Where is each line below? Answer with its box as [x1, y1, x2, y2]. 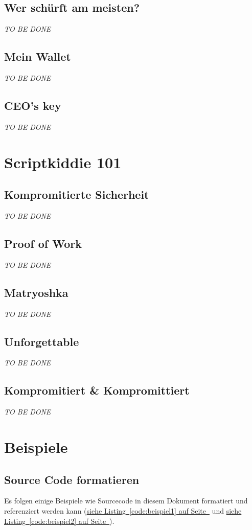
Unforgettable [4, 333, 79, 349]
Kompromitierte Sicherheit [4, 187, 149, 202]
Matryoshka [4, 284, 68, 300]
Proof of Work [4, 235, 82, 251]
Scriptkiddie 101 [4, 151, 122, 172]
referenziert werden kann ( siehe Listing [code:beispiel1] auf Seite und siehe [4, 505, 242, 516]
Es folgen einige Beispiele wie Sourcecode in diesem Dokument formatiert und [4, 495, 248, 506]
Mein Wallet [4, 49, 71, 64]
